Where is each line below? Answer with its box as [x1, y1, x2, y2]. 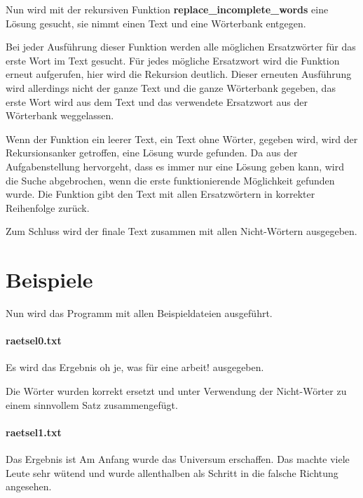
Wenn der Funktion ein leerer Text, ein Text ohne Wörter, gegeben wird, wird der [6, 131, 358, 146]
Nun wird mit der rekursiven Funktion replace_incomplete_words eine [6, 2, 329, 16]
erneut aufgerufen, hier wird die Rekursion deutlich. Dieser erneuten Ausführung [6, 67, 352, 81]
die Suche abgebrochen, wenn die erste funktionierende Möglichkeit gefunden [6, 173, 335, 187]
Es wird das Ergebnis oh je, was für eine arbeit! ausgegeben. [6, 360, 264, 375]
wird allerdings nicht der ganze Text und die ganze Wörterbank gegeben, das [6, 80, 336, 95]
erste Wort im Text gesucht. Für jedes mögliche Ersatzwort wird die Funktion [6, 53, 340, 67]
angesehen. [6, 479, 52, 494]
